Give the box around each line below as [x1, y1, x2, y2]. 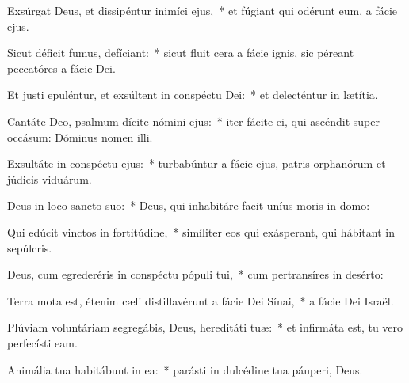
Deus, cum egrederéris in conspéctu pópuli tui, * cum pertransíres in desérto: [7, 266, 384, 283]
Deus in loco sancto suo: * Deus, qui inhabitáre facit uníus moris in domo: [7, 197, 370, 214]
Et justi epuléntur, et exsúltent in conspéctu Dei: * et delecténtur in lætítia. [7, 86, 378, 103]
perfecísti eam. [7, 334, 78, 351]
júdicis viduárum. [7, 170, 92, 187]
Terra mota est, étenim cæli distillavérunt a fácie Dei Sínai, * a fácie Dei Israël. [7, 292, 394, 309]
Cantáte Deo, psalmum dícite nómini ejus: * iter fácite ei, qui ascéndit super [7, 112, 380, 129]
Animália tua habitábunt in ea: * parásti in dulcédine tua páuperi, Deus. [7, 361, 363, 377]
